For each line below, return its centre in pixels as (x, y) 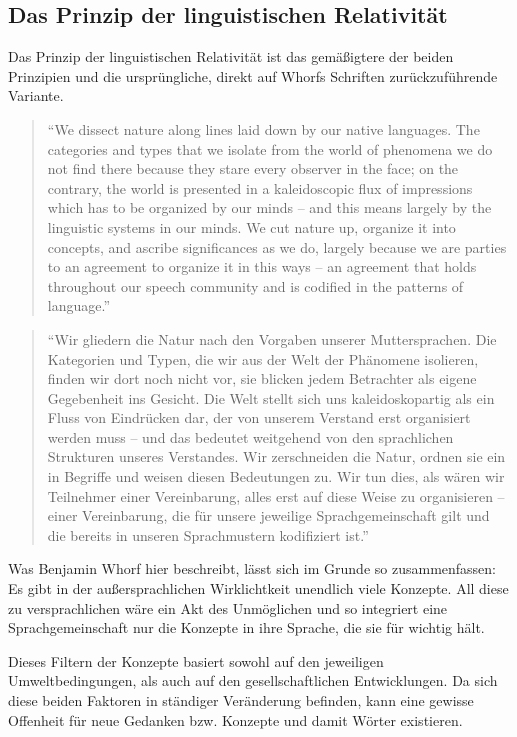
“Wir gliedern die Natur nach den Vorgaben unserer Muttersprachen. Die (272, 338)
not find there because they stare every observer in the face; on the (253, 168)
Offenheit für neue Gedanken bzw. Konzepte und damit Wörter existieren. (235, 719)
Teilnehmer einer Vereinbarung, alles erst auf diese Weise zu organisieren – (276, 495)
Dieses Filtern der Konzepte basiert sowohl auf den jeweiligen (196, 660)
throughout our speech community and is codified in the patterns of (255, 285)
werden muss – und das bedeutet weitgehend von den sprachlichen (250, 436)
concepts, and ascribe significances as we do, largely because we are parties (277, 246)
